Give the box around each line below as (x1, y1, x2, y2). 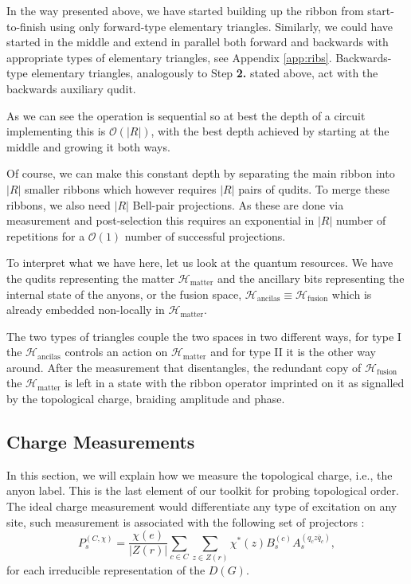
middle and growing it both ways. (6, 138, 170, 155)
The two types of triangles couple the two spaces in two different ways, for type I (6, 327, 401, 344)
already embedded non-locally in (6, 301, 165, 318)
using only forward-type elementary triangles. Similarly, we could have (49, 18, 393, 34)
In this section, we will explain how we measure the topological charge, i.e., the (6, 466, 393, 483)
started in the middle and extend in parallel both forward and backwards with (6, 33, 389, 50)
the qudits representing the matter (6, 269, 175, 286)
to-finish (6, 18, 46, 34)
